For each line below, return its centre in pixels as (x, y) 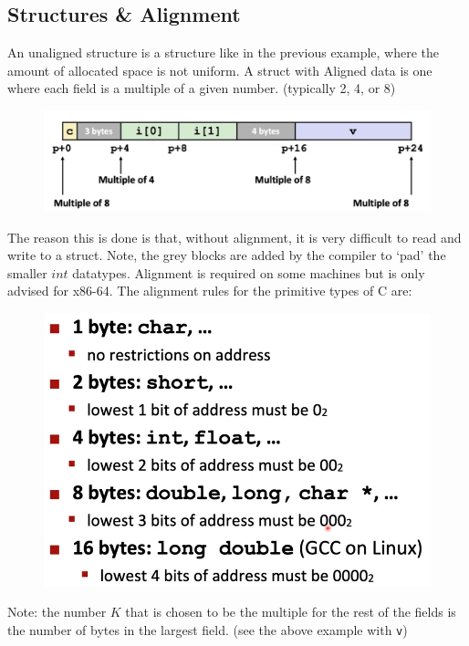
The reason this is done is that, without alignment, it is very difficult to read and (234, 237)
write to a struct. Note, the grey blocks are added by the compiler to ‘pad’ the (227, 255)
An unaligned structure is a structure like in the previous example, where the (224, 52)
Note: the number (57, 612)
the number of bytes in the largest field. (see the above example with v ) (208, 629)
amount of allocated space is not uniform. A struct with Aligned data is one (220, 70)
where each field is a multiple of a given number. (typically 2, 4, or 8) (202, 88)
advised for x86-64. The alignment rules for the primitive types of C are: (210, 291)
